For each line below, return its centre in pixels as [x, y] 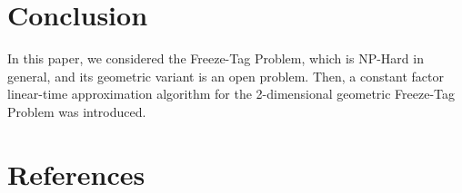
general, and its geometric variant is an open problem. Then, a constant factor [226, 76]
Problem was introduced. [77, 111]
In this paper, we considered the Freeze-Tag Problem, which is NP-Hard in [216, 58]
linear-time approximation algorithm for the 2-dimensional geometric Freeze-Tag [231, 94]
